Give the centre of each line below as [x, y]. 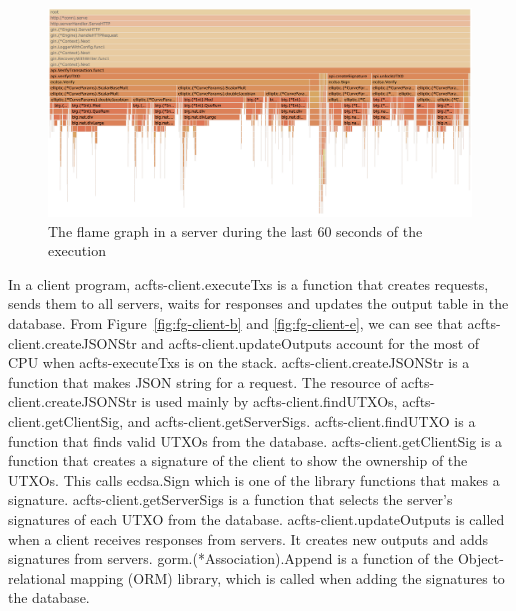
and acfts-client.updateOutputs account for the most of [310, 342]
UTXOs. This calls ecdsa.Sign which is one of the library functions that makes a [254, 479]
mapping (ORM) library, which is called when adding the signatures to [287, 577]
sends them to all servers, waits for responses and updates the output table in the [258, 303]
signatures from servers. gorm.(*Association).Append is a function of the [231, 558]
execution [77, 250]
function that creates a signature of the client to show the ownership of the [238, 460]
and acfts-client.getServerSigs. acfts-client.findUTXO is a [301, 421]
